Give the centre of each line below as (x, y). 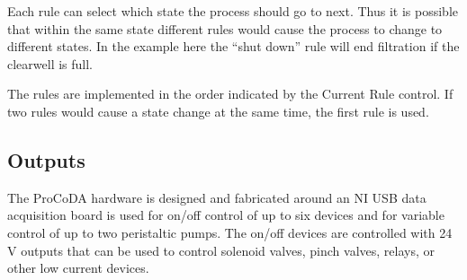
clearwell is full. (50, 63)
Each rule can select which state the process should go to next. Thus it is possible (233, 11)
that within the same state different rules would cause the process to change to (225, 28)
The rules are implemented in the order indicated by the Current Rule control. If (230, 94)
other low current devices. (78, 268)
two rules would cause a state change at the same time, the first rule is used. (218, 111)
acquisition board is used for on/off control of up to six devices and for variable (226, 215)
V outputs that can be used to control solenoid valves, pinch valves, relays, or (221, 250)
